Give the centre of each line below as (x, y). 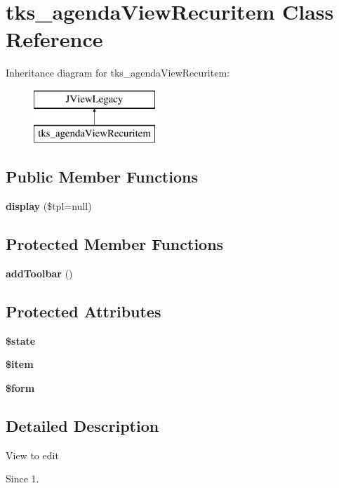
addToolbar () (39, 273)
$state (21, 340)
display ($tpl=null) (49, 206)
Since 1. (22, 479)
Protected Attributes (84, 311)
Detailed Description (82, 426)
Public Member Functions (102, 177)
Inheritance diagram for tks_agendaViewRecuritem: (118, 73)
